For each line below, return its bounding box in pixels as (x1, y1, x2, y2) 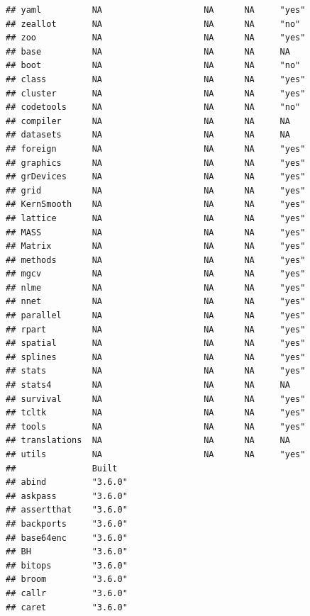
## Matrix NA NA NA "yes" (6, 241, 306, 252)
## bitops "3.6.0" (6, 560, 128, 571)
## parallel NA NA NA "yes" (6, 310, 306, 321)
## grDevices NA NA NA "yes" (6, 172, 306, 182)
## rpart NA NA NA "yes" (6, 324, 306, 335)
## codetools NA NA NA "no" (6, 102, 301, 113)
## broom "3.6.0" (6, 574, 128, 585)
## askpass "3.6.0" (6, 491, 128, 501)
